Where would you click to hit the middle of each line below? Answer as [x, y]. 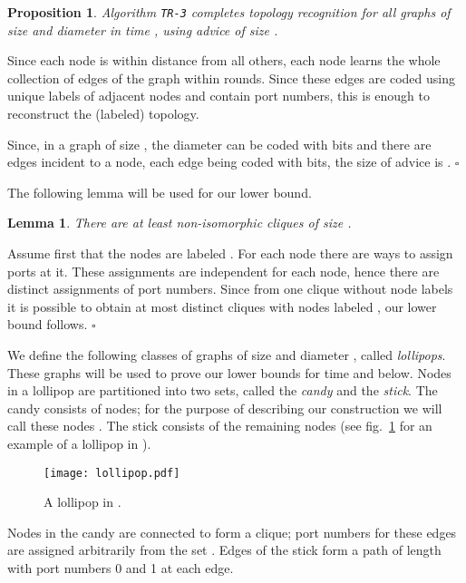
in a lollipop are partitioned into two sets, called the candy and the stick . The [223, 390]
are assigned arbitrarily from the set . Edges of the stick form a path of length [224, 550]
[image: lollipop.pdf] [112, 473]
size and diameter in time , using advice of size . [143, 29]
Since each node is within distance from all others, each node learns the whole [224, 60]
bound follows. [48, 324]
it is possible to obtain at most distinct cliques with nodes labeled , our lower [222, 306]
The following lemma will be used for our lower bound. [160, 192]
